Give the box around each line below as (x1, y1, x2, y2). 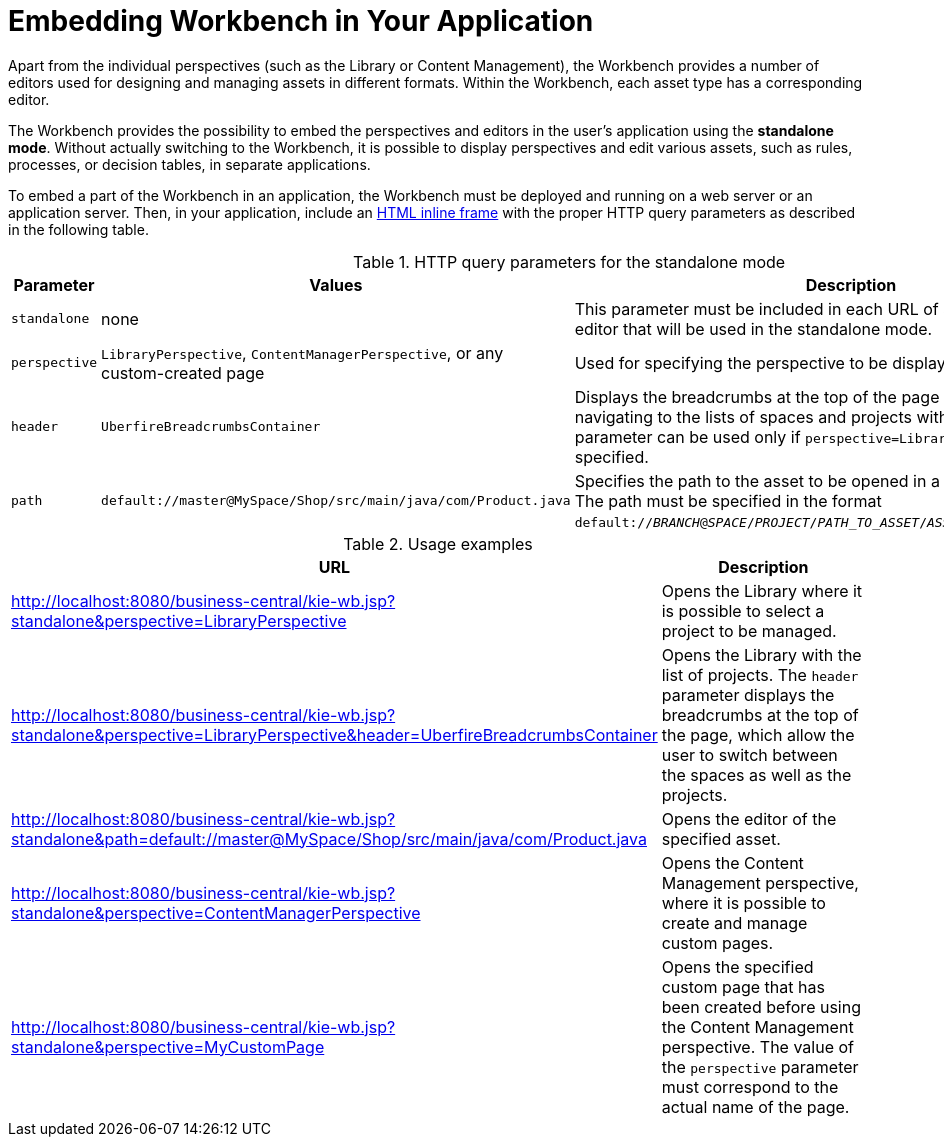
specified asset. (661, 828, 781, 849)
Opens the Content (661, 852, 804, 873)
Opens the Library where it (661, 580, 863, 601)
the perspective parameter (661, 1056, 859, 1077)
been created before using (661, 996, 861, 1017)
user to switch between (661, 744, 838, 765)
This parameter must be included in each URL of (574, 298, 939, 319)
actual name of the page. (661, 1096, 850, 1117)
